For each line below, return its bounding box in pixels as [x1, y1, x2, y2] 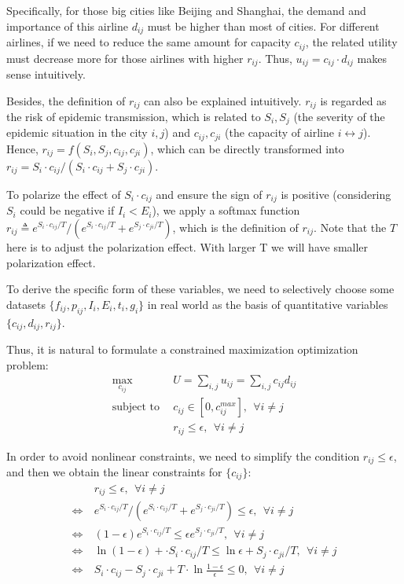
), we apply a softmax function [152, 202, 300, 219]
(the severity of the [293, 108, 385, 124]
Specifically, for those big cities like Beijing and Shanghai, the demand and [6, 2, 366, 18]
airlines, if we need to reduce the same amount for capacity [6, 34, 291, 50]
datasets [6, 296, 46, 312]
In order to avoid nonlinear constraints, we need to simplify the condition [6, 447, 360, 464]
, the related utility [305, 34, 398, 50]
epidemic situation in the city [6, 124, 148, 141]
